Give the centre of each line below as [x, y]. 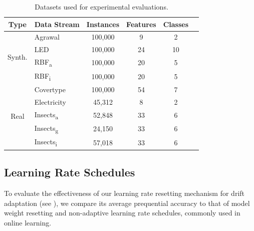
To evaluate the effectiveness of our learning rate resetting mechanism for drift [124, 193]
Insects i [46, 142]
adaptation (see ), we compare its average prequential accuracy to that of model [127, 203]
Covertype [50, 89]
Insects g [46, 128]
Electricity [50, 101]
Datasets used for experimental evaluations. [101, 7]
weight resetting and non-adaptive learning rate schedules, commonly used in [122, 213]
